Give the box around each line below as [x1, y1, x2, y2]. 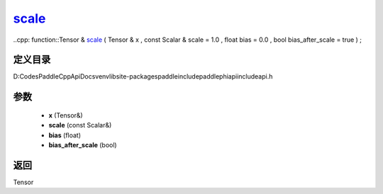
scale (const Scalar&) [48, 121, 112, 130]
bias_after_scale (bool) [48, 141, 117, 149]
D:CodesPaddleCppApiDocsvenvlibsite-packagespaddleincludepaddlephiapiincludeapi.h [13, 72, 273, 81]
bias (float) [48, 131, 82, 139]
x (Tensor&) [48, 110, 83, 120]
